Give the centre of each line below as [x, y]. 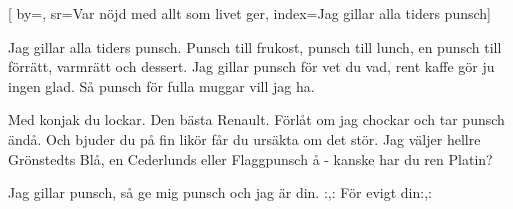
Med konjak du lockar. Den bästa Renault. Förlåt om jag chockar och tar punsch [256, 119]
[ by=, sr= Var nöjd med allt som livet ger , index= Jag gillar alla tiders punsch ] [249, 13]
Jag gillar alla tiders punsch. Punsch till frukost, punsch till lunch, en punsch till [255, 46]
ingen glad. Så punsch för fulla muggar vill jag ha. [161, 85]
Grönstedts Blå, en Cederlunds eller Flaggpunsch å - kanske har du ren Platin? [250, 158]
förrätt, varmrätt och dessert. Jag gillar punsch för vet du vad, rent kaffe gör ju [251, 66]
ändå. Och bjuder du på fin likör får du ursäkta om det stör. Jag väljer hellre [244, 138]
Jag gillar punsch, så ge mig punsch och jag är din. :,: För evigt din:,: [220, 192]
